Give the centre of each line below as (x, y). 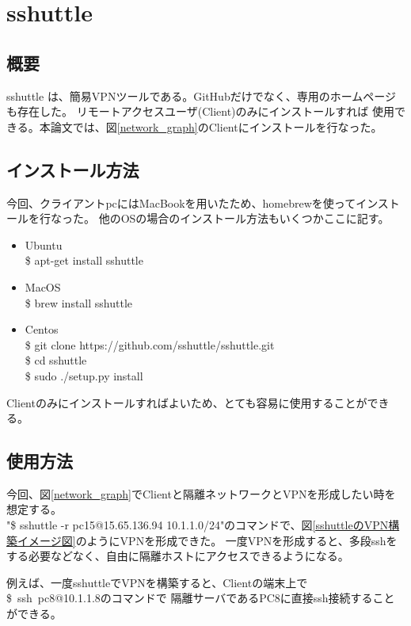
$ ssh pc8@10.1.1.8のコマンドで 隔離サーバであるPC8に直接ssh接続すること (201, 598)
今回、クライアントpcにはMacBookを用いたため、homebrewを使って (181, 202)
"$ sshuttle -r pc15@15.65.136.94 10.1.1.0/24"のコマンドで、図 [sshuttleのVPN (198, 525)
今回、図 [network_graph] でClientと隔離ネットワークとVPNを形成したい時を (201, 493)
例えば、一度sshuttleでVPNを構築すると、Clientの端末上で (157, 582)
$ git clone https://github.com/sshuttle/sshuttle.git (150, 344)
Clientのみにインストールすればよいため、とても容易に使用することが (187, 402)
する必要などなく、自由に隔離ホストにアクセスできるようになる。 (178, 556)
